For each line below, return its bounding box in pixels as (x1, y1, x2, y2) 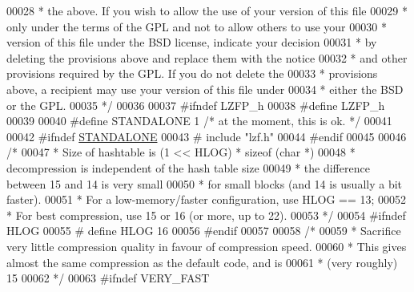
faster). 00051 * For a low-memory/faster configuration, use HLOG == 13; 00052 (6, 191, 407, 208)
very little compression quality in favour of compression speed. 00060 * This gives (6, 237, 407, 254)
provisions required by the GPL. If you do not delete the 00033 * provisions (6, 65, 378, 82)
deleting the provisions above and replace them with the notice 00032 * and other (6, 49, 408, 66)
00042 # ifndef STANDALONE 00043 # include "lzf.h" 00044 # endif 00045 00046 (6, 128, 407, 144)
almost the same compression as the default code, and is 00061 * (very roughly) (6, 253, 398, 270)
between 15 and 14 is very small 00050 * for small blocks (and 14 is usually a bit (6, 175, 403, 192)
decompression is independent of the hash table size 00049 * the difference (6, 159, 370, 176)
